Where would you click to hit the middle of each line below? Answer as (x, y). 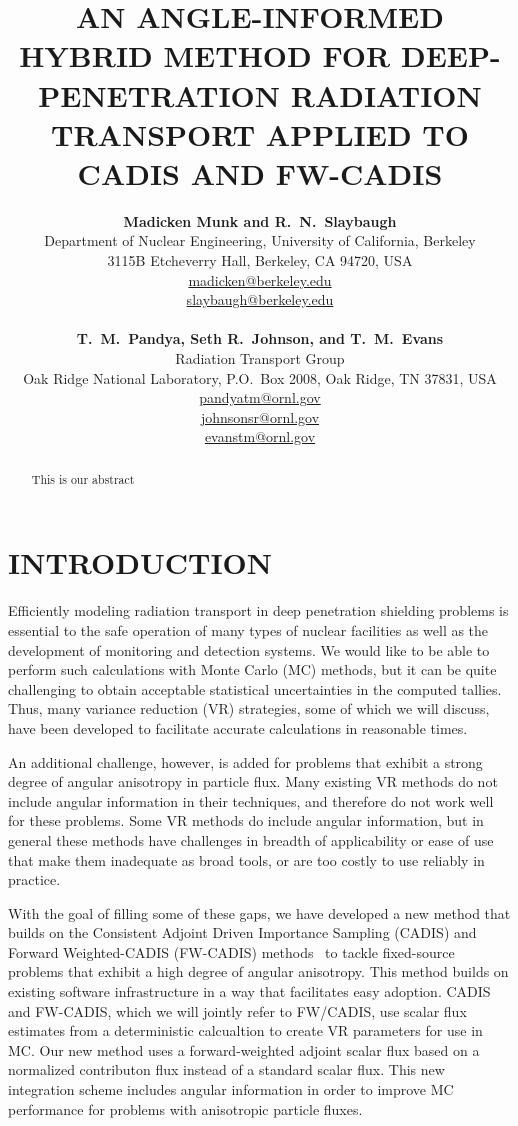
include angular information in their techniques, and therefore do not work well (251, 800)
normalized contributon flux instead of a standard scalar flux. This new (226, 1069)
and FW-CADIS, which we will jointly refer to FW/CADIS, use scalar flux (237, 1010)
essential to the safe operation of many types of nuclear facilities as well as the (248, 629)
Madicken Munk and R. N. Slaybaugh (260, 220)
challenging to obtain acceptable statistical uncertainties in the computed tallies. (255, 688)
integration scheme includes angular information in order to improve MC (231, 1089)
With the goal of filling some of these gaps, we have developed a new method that (259, 912)
